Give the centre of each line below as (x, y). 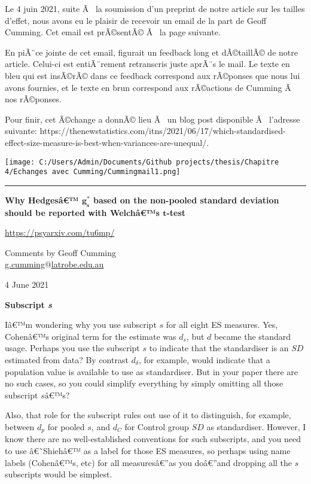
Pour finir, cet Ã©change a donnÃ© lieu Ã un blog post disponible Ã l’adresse (153, 119)
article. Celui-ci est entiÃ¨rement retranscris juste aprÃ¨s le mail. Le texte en (147, 64)
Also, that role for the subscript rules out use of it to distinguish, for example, (148, 415)
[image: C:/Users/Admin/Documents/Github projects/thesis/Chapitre (142, 162)
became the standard (253, 336)
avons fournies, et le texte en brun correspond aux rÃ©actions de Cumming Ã (148, 87)
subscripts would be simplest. (59, 474)
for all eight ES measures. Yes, (222, 325)
